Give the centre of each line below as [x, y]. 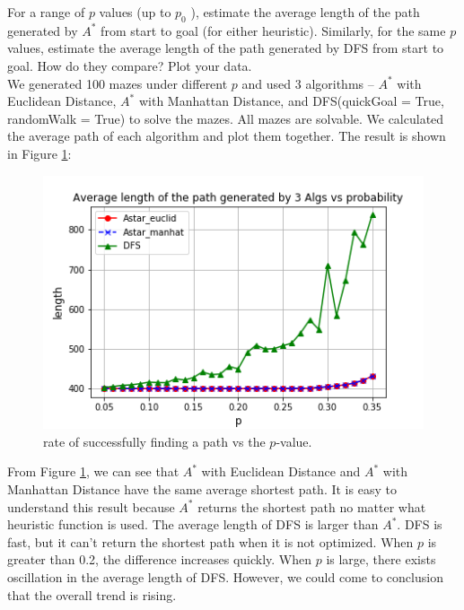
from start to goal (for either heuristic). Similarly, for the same [273, 30]
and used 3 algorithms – [308, 83]
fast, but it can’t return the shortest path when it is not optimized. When [210, 541]
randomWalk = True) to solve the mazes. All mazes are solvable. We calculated [226, 118]
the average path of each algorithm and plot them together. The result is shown [227, 136]
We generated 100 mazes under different [118, 83]
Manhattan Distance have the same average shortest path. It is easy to [202, 488]
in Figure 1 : [39, 153]
